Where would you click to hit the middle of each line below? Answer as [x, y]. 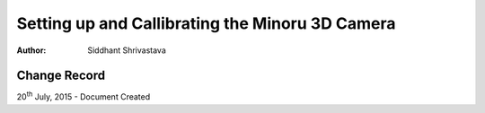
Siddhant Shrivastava [127, 50]
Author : [31, 50]
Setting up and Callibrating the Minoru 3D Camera [206, 23]
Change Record [61, 76]
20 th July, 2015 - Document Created [84, 96]
